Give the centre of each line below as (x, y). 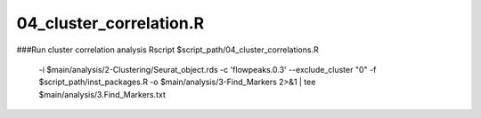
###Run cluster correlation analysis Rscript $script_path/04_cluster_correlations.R (168, 50)
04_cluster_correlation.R (110, 23)
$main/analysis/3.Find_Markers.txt (102, 94)
